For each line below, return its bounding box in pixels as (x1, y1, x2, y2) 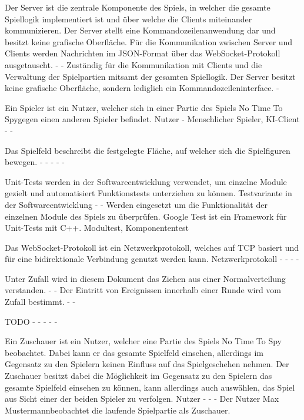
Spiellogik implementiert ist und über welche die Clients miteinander (5, 12, 252, 25)
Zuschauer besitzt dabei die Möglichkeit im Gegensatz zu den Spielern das (5, 369, 272, 382)
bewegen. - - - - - (5, 156, 65, 168)
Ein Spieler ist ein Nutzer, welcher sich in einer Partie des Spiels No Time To (5, 101, 283, 113)
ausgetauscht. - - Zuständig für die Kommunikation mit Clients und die (5, 58, 262, 70)
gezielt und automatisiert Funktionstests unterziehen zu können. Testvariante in (5, 187, 292, 199)
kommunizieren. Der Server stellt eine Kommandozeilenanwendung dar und (5, 24, 276, 36)
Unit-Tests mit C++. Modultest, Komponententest (5, 221, 189, 234)
